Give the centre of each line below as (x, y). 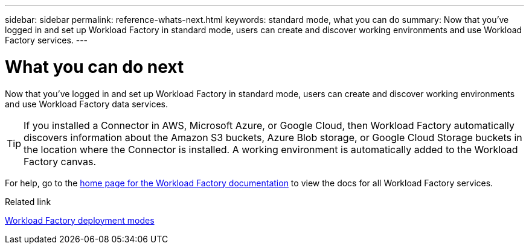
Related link (28, 201)
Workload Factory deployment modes (80, 220)
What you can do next (95, 67)
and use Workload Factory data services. (87, 104)
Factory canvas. (60, 161)
